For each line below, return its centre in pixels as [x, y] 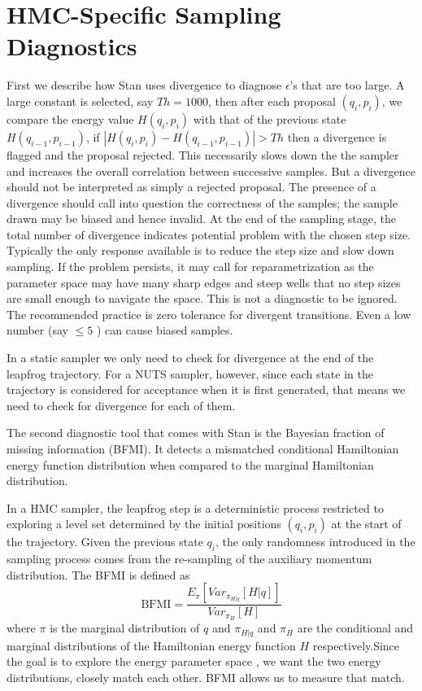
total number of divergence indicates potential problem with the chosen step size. [209, 234]
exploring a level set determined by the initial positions [144, 524]
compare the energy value [70, 118]
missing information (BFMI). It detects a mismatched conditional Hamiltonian [203, 448]
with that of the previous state [270, 118]
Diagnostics [72, 46]
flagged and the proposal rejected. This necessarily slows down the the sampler [203, 154]
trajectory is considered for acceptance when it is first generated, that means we [206, 389]
